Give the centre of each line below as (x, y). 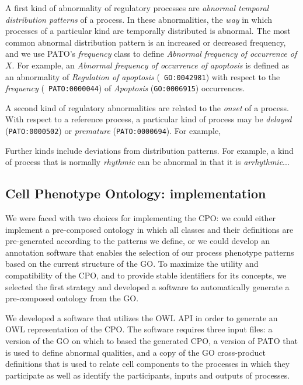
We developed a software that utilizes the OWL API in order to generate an (142, 317)
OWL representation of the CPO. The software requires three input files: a (139, 329)
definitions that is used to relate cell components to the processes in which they (148, 364)
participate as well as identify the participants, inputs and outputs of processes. (148, 375)
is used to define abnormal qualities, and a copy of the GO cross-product (135, 352)
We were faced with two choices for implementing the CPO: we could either (141, 218)
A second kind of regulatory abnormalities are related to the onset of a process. (147, 107)
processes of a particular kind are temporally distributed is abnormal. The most (148, 31)
